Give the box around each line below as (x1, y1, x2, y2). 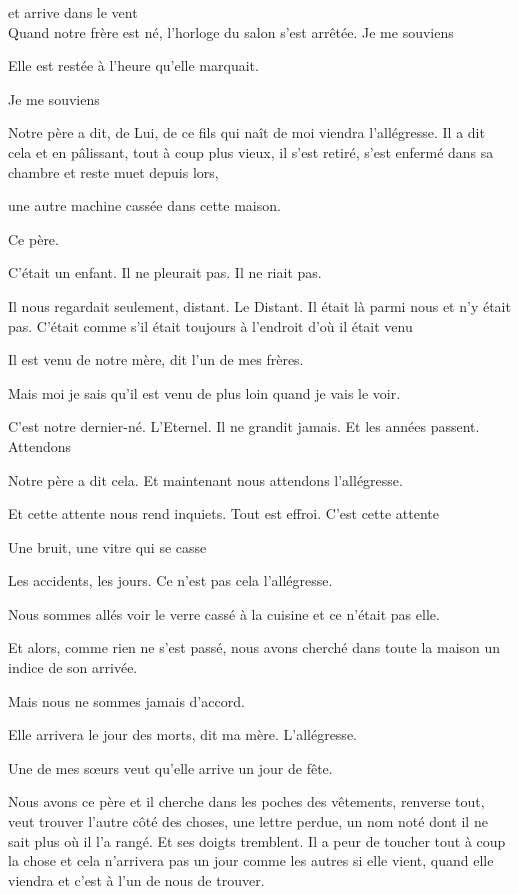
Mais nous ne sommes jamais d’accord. (8, 690, 245, 711)
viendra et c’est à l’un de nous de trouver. (8, 869, 265, 890)
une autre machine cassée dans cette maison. (8, 195, 281, 216)
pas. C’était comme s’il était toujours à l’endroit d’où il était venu (8, 315, 413, 336)
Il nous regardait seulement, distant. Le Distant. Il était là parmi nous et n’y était (8, 295, 511, 316)
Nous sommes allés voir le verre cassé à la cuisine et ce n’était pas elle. (8, 603, 440, 624)
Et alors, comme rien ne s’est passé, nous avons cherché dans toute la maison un (8, 637, 501, 658)
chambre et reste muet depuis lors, (8, 161, 219, 182)
